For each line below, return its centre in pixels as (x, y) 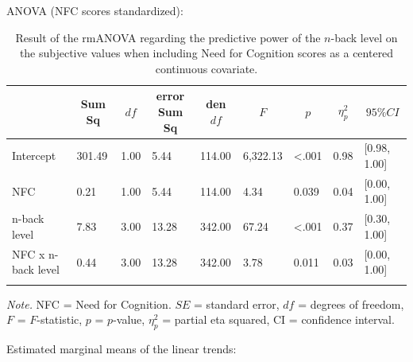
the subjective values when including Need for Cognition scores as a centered (206, 53)
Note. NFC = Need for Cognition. (89, 304)
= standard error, (237, 304)
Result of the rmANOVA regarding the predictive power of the (168, 37)
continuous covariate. (206, 68)
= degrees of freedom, (351, 304)
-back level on (364, 37)
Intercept (34, 156)
